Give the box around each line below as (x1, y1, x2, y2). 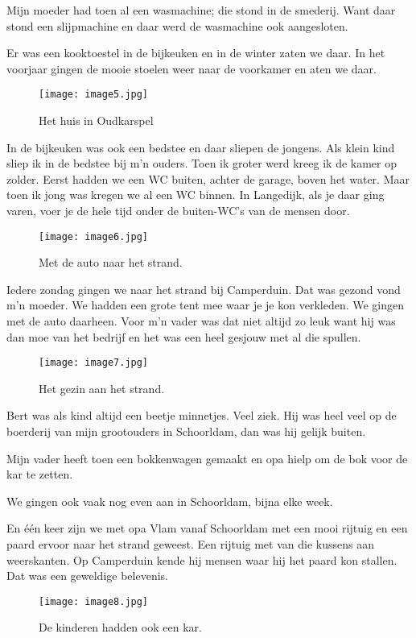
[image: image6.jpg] (39, 230, 149, 242)
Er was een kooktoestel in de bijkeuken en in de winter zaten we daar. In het (6, 44, 385, 61)
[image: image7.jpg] (39, 357, 149, 369)
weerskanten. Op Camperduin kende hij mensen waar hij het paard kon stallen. (6, 551, 397, 568)
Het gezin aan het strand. (39, 379, 165, 396)
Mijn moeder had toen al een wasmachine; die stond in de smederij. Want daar (6, 2, 396, 18)
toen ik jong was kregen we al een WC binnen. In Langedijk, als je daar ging (6, 186, 385, 203)
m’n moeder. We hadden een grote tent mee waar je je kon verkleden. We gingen (6, 296, 405, 313)
